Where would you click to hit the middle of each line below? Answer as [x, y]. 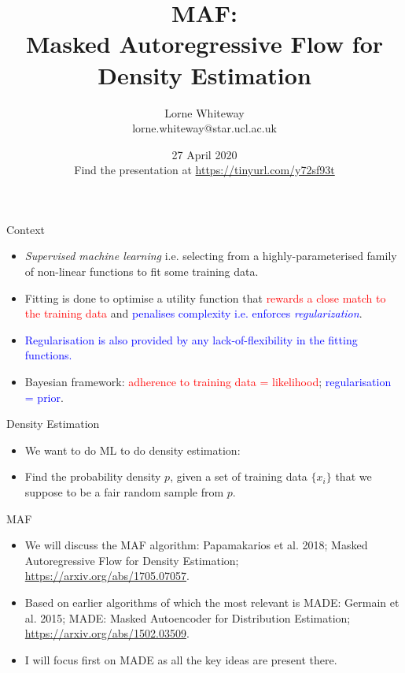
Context [26, 229]
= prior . [44, 397]
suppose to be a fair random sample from [124, 492]
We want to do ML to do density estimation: [133, 450]
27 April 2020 [204, 154]
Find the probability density [93, 476]
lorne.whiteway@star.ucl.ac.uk [204, 128]
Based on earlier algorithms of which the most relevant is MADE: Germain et [212, 602]
